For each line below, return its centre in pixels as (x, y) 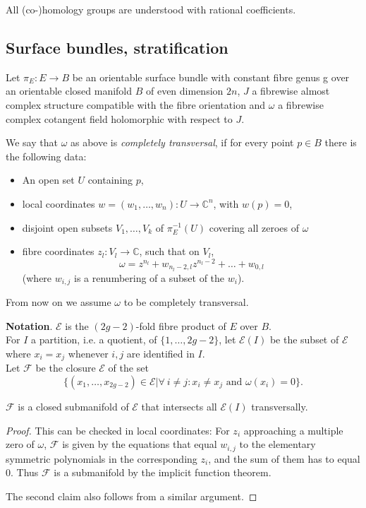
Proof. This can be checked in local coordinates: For (118, 430)
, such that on (169, 251)
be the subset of (304, 339)
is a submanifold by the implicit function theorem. (163, 472)
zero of (20, 444)
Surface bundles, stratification (117, 47)
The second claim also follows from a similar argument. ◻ (132, 496)
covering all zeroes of (254, 227)
